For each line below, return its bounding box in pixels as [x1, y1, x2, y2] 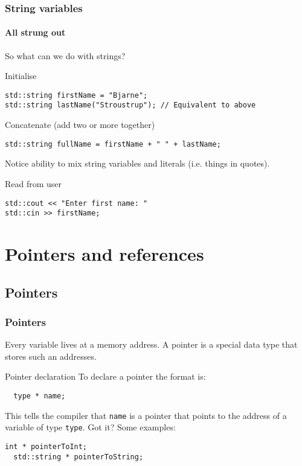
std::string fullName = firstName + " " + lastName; [5, 139, 221, 148]
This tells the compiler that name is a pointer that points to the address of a [5, 409, 287, 421]
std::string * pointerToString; [13, 452, 144, 461]
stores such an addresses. [5, 349, 97, 362]
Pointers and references [5, 241, 204, 266]
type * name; [13, 392, 66, 401]
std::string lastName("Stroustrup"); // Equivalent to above [5, 101, 256, 110]
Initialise [5, 69, 37, 82]
